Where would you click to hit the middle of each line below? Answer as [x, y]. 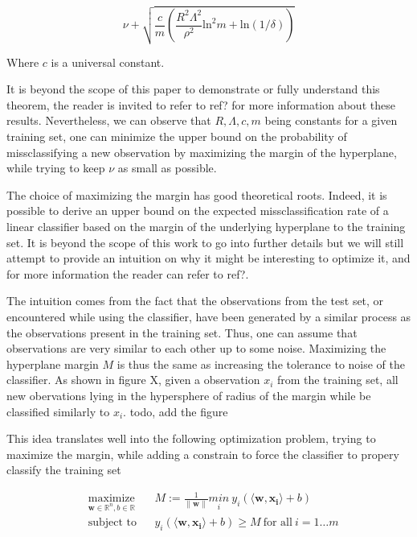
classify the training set [64, 470]
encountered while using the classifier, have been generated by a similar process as [209, 316]
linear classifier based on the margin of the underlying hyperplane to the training [206, 227]
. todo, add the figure [176, 411]
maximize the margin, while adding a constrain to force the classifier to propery [203, 454]
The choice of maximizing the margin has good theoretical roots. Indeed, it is [197, 194]
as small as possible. [167, 168]
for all [278, 523]
